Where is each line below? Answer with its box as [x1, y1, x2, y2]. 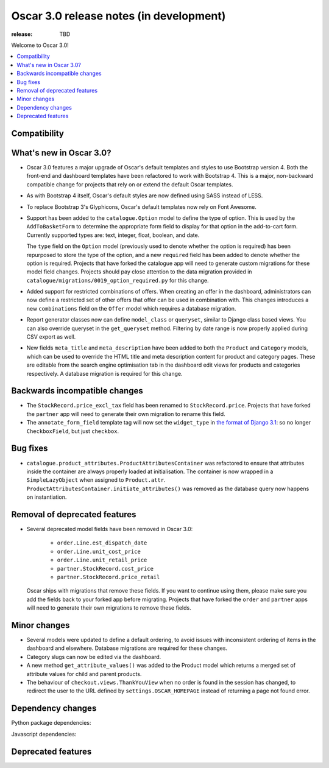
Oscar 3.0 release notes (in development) [11, 9, 226, 23]
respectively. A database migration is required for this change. [26, 370, 183, 377]
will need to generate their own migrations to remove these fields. [26, 604, 191, 611]
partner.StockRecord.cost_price [57, 565, 154, 572]
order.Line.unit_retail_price [57, 557, 147, 563]
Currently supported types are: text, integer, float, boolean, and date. [26, 231, 200, 239]
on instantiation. [26, 493, 67, 501]
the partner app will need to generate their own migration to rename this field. [26, 410, 225, 417]
